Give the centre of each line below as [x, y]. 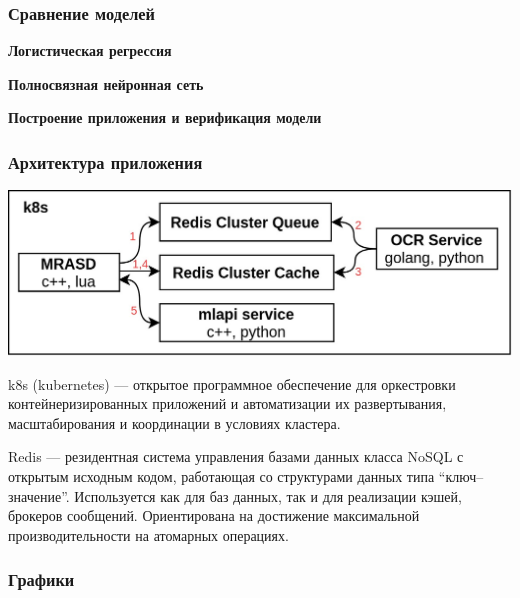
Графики [41, 579]
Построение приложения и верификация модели [165, 117]
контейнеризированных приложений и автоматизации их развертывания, [227, 403]
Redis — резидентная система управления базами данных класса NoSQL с [236, 456]
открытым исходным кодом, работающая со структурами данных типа [221, 476]
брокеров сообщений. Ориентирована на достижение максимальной [214, 515]
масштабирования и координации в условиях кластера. [174, 422]
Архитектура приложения [105, 161]
